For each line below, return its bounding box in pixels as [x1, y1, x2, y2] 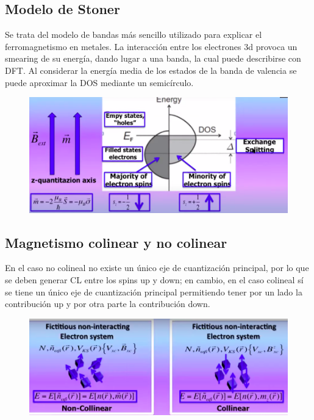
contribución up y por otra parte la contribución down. [5, 297, 210, 310]
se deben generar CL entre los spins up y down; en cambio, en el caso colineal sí [5, 273, 304, 286]
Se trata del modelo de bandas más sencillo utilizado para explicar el [5, 28, 262, 41]
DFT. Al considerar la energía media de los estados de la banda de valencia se [5, 63, 297, 76]
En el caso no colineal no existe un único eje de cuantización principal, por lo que [5, 261, 309, 274]
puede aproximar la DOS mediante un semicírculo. [5, 76, 194, 89]
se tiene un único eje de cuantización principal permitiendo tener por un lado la [5, 285, 302, 298]
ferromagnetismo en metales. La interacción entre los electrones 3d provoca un [5, 40, 298, 52]
